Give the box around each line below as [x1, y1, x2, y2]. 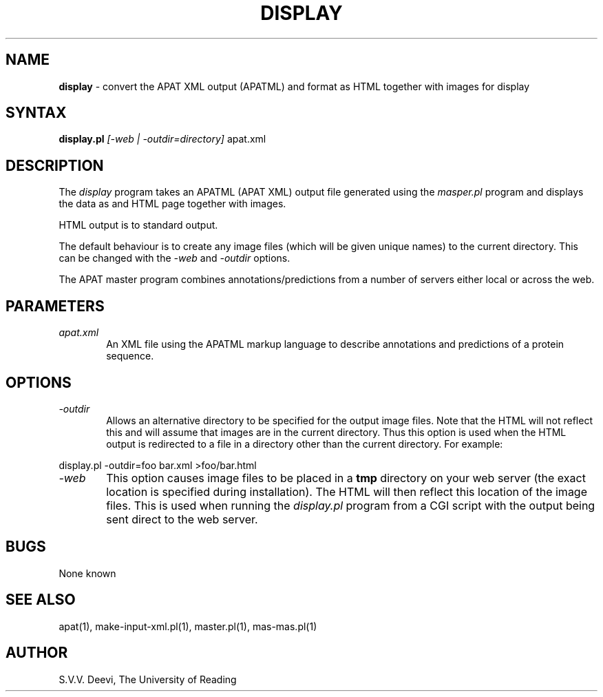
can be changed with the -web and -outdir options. [59, 252, 290, 264]
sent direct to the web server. [106, 512, 258, 526]
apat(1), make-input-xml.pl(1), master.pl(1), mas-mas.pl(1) [59, 620, 317, 632]
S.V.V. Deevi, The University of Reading [59, 673, 237, 685]
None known [59, 567, 116, 579]
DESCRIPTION [6, 156, 104, 174]
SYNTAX [6, 104, 67, 122]
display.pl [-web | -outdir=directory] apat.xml [59, 133, 266, 145]
